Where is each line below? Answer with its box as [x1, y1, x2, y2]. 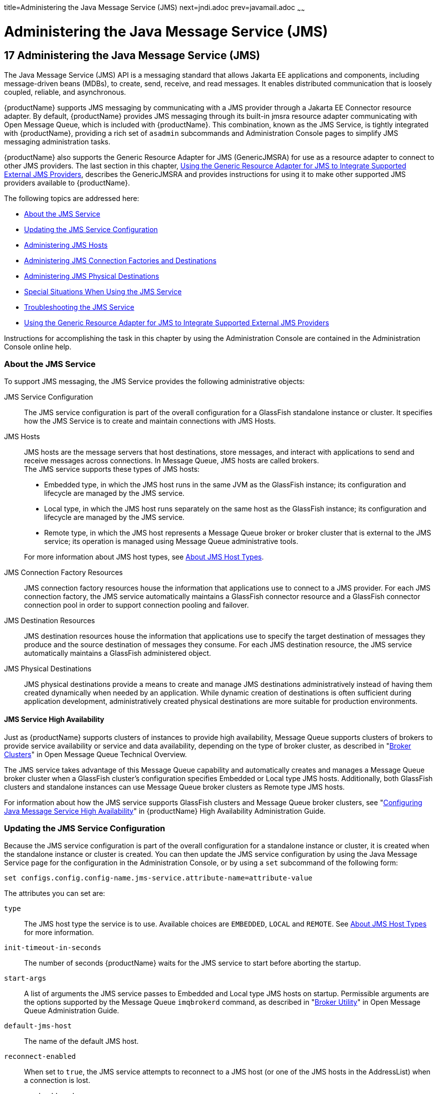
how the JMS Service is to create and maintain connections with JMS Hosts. [24, 417, 276, 426]
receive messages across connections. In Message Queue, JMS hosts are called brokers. [24, 456, 319, 465]
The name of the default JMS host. [24, 1037, 139, 1046]
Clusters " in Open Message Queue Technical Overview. [4, 750, 187, 759]
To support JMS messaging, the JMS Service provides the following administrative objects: [4, 377, 305, 386]
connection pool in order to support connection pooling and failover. [24, 601, 249, 610]
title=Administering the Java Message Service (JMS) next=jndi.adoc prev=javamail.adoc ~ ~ [4, 3, 305, 14]
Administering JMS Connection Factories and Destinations [24, 256, 216, 265]
